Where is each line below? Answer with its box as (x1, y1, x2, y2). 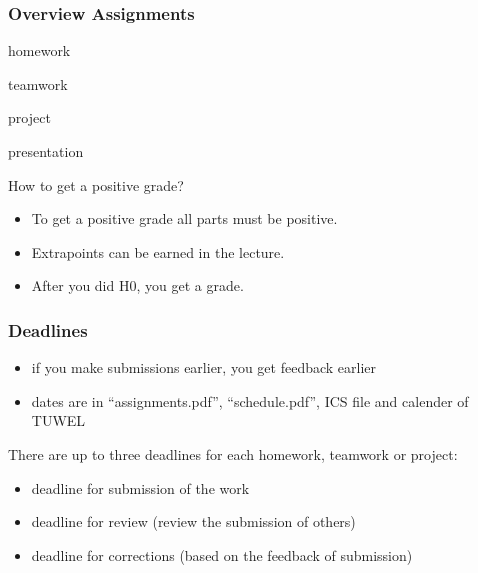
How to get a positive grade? (8, 174, 184, 195)
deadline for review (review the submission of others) (31, 511, 356, 532)
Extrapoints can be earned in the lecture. (31, 241, 285, 262)
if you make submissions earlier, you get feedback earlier (31, 357, 377, 378)
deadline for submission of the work (31, 477, 250, 498)
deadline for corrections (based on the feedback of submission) (31, 544, 413, 565)
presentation (8, 141, 84, 161)
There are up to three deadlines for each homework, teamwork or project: (8, 443, 458, 464)
